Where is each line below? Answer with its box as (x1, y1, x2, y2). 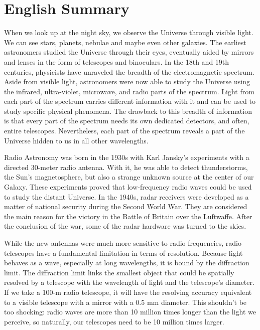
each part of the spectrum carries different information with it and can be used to (4, 96, 255, 106)
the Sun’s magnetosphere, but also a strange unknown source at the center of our (4, 172, 254, 182)
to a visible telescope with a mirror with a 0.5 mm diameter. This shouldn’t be (4, 296, 247, 307)
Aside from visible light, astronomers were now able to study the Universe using (4, 76, 250, 87)
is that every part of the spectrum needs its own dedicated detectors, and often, (4, 115, 249, 126)
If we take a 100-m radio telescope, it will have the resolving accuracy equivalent (4, 286, 252, 297)
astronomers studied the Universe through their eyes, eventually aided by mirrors (4, 47, 254, 57)
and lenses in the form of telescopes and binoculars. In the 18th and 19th (4, 56, 229, 67)
